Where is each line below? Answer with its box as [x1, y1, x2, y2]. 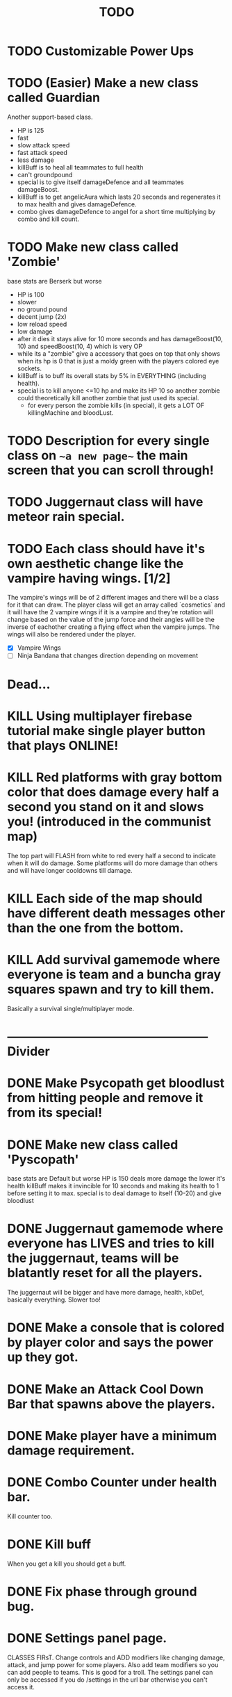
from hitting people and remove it [7, 1090, 204, 1106]
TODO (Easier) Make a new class [7, 75, 199, 91]
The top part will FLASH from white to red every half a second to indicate [7, 851, 217, 860]
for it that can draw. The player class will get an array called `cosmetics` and [7, 600, 226, 609]
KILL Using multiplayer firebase [7, 708, 192, 723]
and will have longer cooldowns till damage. [7, 866, 133, 874]
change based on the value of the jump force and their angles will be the [7, 616, 215, 624]
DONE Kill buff [7, 1536, 92, 1552]
